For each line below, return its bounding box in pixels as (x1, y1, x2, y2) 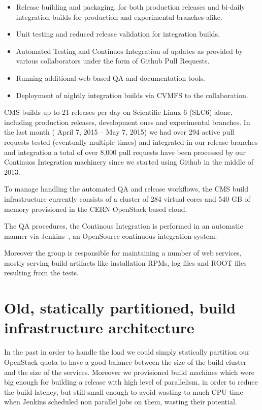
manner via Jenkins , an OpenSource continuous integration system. (4, 230, 217, 241)
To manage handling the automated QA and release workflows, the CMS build (4, 183, 248, 194)
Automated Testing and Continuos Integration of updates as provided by (16, 45, 243, 56)
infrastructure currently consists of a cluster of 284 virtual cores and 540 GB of (4, 193, 250, 204)
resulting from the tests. (4, 267, 79, 278)
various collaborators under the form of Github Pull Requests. (16, 55, 210, 66)
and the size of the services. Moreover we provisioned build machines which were (4, 366, 254, 377)
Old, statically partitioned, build (4, 297, 236, 318)
